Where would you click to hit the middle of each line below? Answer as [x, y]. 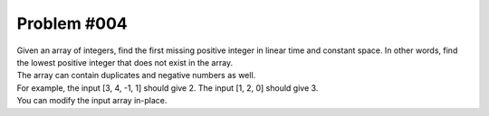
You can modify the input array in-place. [92, 101]
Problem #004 [72, 23]
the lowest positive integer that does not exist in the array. [125, 62]
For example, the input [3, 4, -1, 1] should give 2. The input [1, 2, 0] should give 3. [168, 88]
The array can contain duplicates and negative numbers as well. [136, 76]
